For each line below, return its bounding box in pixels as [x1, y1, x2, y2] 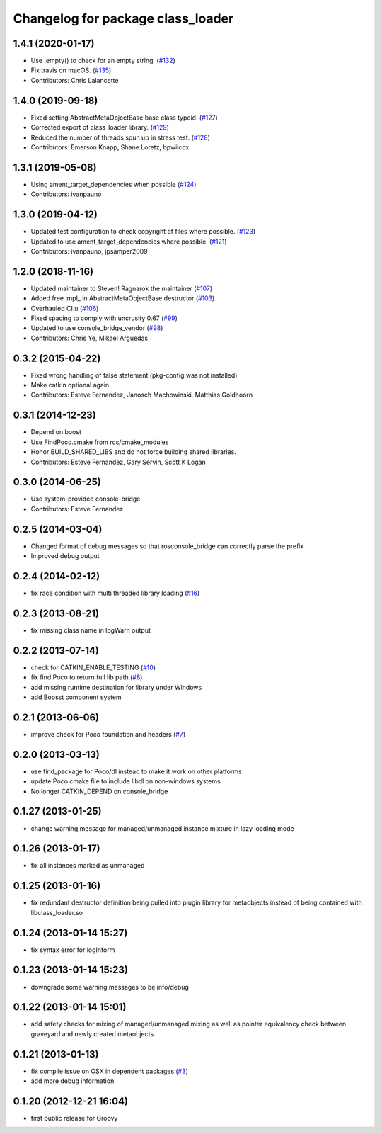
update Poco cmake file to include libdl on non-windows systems [30, 777, 221, 786]
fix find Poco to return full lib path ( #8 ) [30, 673, 143, 681]
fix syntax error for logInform [30, 946, 115, 954]
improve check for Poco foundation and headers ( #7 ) [30, 730, 186, 738]
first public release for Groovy [30, 1114, 118, 1123]
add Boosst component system [30, 693, 122, 701]
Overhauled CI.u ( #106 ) [30, 304, 99, 312]
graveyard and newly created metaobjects [30, 1029, 154, 1038]
